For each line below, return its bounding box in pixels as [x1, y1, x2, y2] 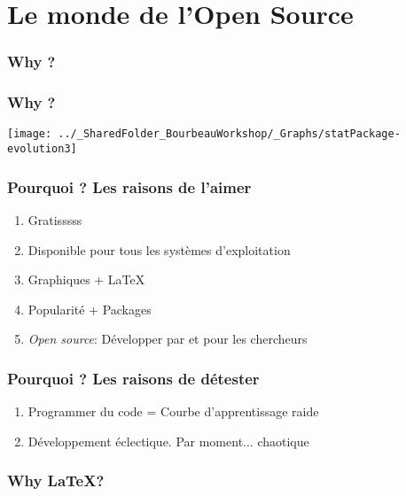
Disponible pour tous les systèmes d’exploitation [27, 240, 291, 259]
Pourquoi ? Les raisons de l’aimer [7, 175, 252, 198]
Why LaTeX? [7, 469, 105, 492]
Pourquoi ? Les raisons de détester [7, 367, 260, 389]
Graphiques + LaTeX [27, 270, 145, 289]
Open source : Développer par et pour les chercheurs [27, 329, 308, 348]
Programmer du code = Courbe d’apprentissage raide [27, 402, 319, 421]
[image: [7, 128, 52, 141]
